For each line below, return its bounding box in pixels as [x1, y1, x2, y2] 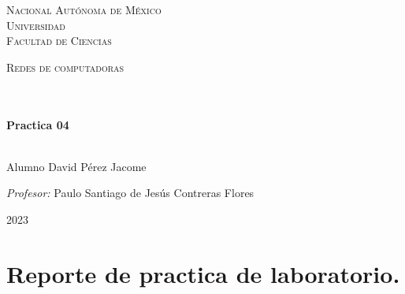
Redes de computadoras [6, 58, 124, 75]
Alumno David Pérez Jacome [6, 158, 147, 174]
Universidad [6, 17, 65, 33]
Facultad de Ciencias [6, 32, 112, 49]
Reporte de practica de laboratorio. [6, 257, 400, 289]
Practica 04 [6, 116, 69, 132]
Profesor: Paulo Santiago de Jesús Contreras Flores [6, 184, 255, 201]
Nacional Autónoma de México [6, 2, 162, 17]
